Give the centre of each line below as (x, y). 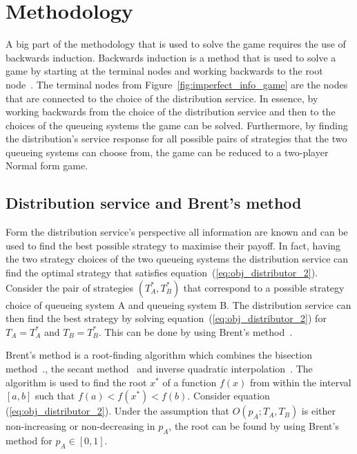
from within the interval (300, 382)
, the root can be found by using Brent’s (254, 426)
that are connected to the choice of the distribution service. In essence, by (162, 98)
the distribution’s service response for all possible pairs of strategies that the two (176, 139)
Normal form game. (47, 165)
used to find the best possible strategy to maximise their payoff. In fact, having (173, 245)
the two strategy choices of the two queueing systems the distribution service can (177, 259)
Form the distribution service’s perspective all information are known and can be (177, 232)
